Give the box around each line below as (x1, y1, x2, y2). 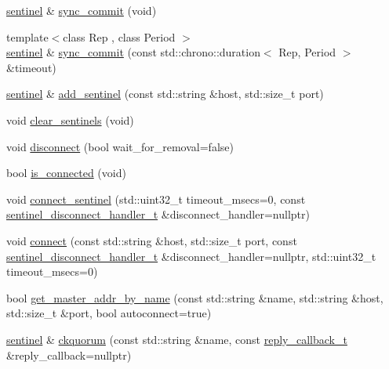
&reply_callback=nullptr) (6, 346, 132, 363)
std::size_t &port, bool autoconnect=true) (6, 305, 212, 321)
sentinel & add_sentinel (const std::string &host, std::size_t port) (6, 85, 324, 102)
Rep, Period (278, 44, 336, 60)
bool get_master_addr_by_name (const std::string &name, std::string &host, (6, 289, 384, 306)
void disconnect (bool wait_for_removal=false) (6, 138, 234, 154)
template (6, 28, 49, 45)
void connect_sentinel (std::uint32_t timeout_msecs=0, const (6, 190, 306, 207)
